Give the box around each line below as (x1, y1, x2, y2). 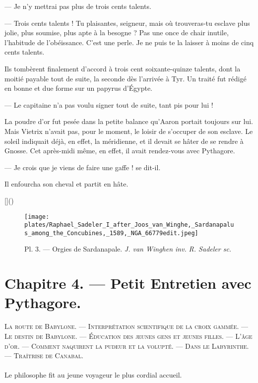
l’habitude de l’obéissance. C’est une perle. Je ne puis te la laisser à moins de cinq (4, 37, 254, 47)
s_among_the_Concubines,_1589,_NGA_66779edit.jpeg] (24, 229, 198, 237)
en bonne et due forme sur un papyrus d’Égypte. (4, 83, 153, 93)
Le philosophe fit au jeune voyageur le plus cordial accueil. (4, 370, 182, 380)
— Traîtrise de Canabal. (4, 350, 83, 361)
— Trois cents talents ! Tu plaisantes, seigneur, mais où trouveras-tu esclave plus (4, 17, 250, 28)
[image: (24, 213, 50, 220)
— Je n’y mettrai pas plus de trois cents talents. (4, 1, 151, 11)
